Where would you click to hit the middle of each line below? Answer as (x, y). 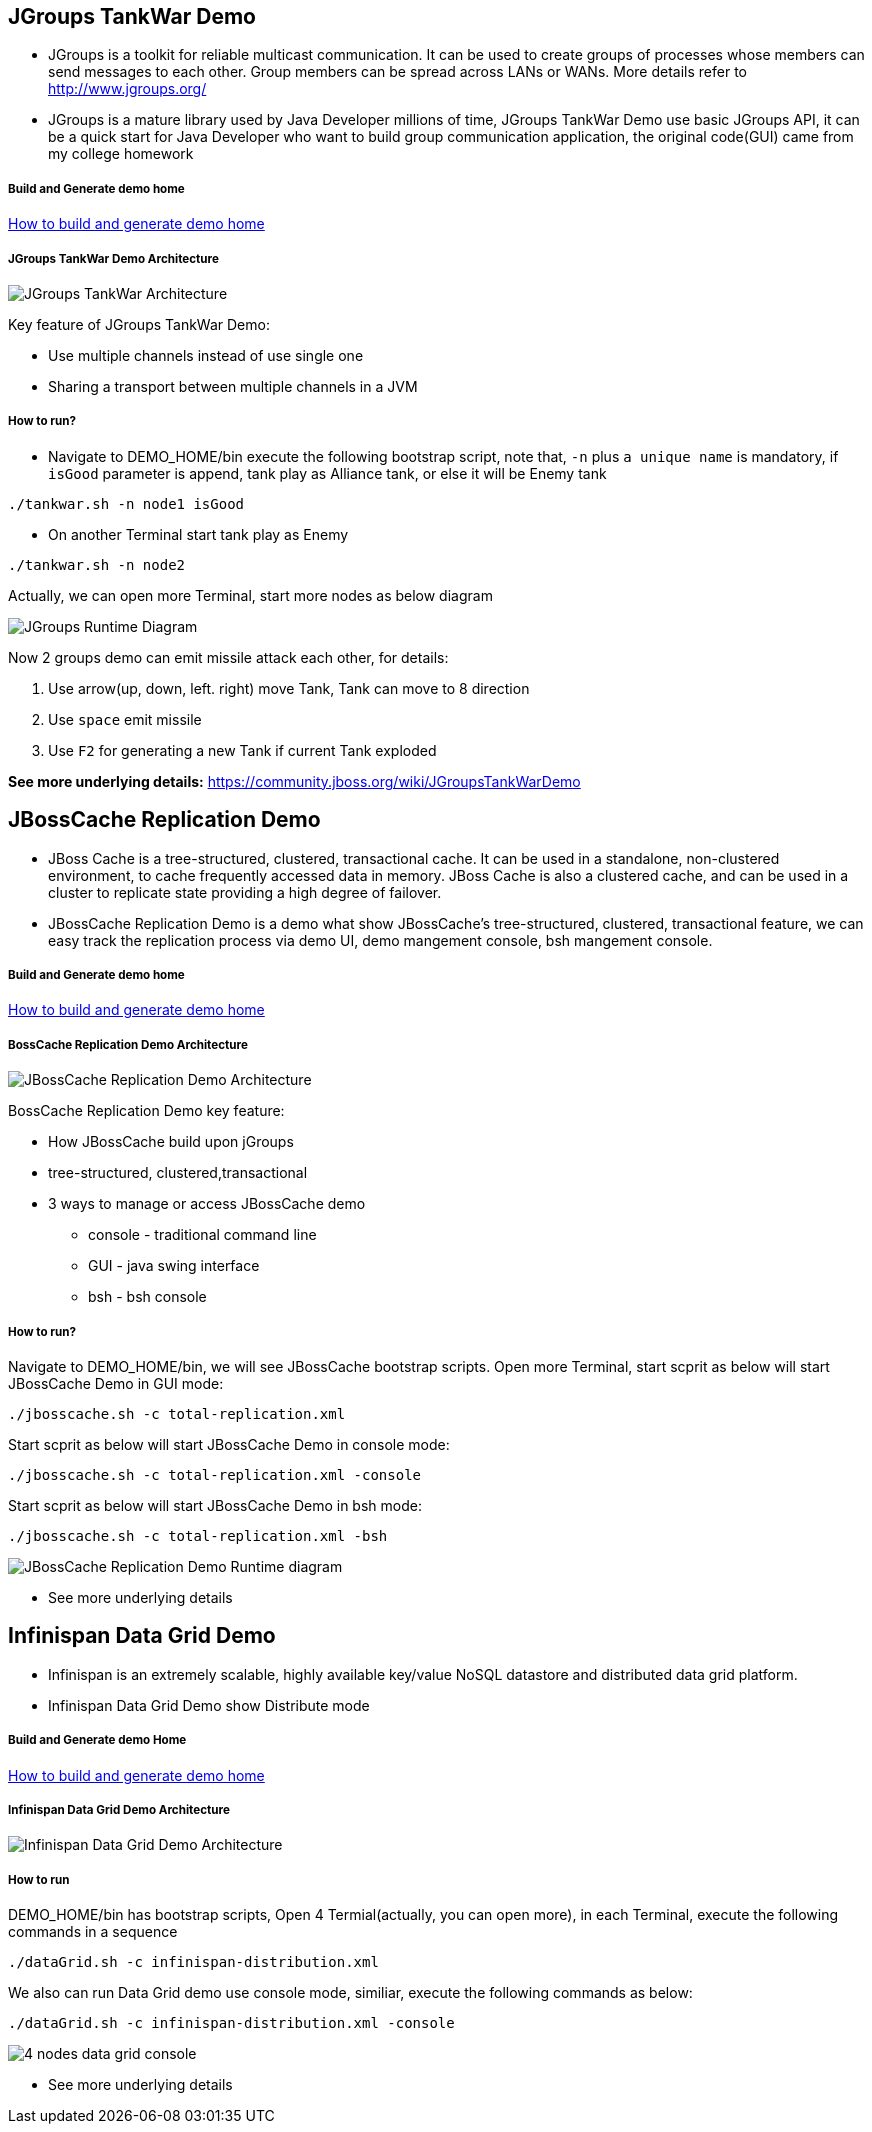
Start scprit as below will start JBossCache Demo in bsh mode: (215, 1505)
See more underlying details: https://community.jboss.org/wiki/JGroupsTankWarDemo (294, 781)
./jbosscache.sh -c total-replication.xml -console (215, 1474)
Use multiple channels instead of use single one (206, 355)
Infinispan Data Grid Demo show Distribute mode (209, 1705)
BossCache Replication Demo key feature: (146, 1111)
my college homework (121, 154)
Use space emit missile (125, 719)
